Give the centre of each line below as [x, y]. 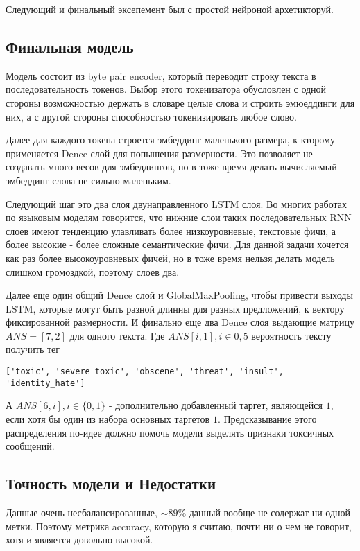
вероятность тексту [291, 335]
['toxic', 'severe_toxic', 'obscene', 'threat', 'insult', [145, 372]
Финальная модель [70, 46]
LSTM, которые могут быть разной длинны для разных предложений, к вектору [175, 308]
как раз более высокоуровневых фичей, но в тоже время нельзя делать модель [170, 257]
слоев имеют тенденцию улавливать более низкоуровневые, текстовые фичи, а [171, 230]
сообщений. [30, 446]
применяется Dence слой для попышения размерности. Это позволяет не [159, 153]
